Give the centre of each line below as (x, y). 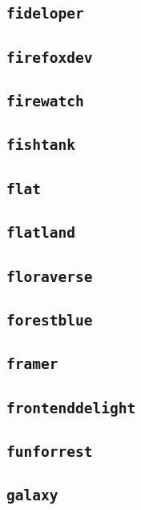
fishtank (41, 145)
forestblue (50, 320)
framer (32, 364)
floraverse (50, 276)
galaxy (32, 495)
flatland (41, 233)
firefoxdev (50, 57)
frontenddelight (71, 408)
